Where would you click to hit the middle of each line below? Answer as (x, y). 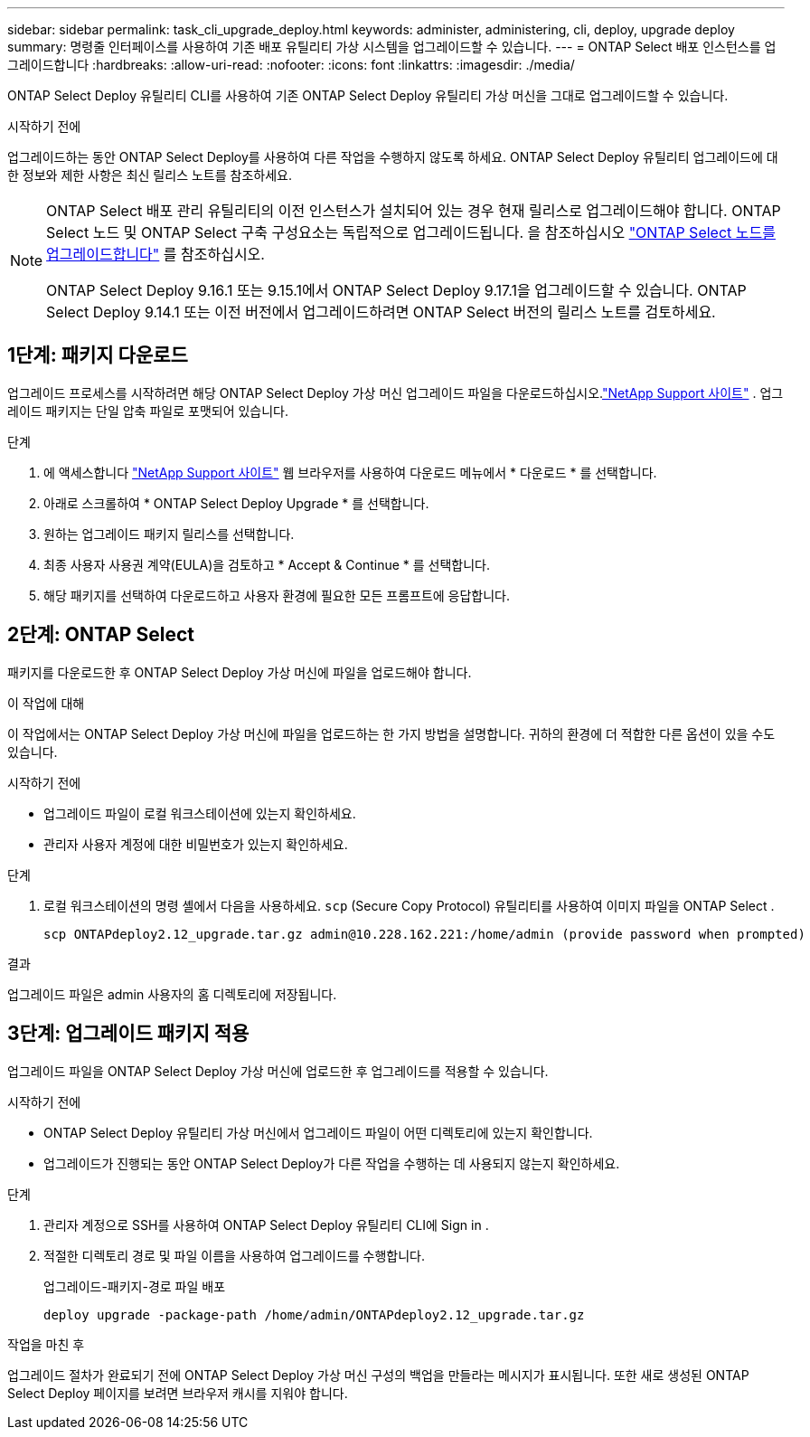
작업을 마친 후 (46, 1344)
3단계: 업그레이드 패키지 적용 (128, 1034)
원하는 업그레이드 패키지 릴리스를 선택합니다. (169, 534)
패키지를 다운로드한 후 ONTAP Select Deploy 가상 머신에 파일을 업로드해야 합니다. (240, 672)
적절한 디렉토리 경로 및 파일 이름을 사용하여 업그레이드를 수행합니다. (234, 1255)
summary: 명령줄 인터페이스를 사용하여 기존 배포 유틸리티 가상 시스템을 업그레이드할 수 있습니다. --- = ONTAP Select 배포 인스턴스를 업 (392, 47)
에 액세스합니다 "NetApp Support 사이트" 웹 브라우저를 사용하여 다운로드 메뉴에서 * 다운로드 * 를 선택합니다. (350, 472)
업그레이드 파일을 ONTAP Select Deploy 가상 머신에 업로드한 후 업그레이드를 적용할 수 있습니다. (278, 1071)
